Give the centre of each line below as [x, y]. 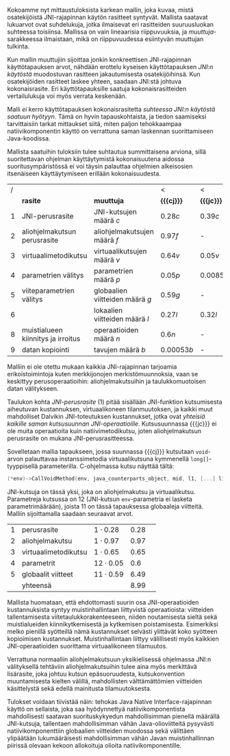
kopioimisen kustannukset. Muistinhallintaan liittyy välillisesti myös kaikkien [113, 638]
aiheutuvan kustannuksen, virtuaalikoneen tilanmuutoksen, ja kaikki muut [110, 409]
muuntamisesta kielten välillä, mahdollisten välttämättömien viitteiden [105, 681]
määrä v [107, 260]
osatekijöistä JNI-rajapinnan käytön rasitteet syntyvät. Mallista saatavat [107, 17]
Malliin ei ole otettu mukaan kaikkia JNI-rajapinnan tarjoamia [92, 367]
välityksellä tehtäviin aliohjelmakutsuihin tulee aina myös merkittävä [102, 666]
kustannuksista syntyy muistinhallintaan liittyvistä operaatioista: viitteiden [111, 609]
